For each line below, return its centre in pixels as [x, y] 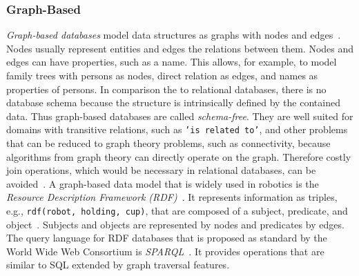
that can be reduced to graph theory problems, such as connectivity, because [168, 143]
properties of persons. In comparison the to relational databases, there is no [166, 89]
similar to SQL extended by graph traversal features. [118, 265]
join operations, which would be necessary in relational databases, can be [161, 170]
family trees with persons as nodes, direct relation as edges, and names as [162, 75]
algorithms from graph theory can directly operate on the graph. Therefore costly [179, 156]
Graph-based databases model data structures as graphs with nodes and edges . [174, 35]
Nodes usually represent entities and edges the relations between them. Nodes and [180, 48]
